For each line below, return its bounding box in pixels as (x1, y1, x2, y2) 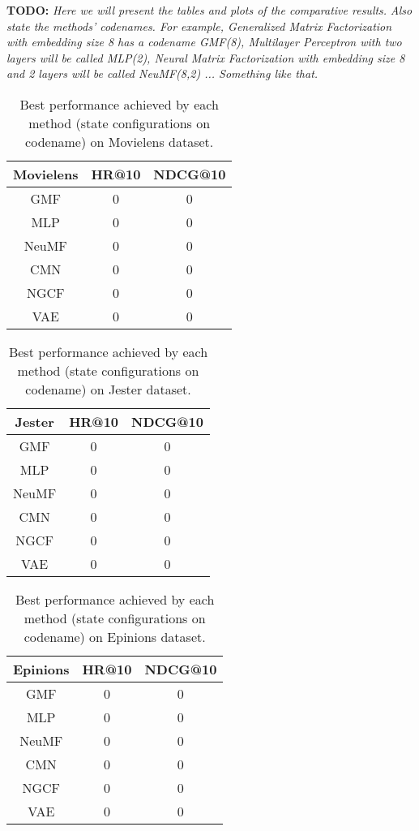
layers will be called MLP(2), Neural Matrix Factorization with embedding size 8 (6, 49, 405, 66)
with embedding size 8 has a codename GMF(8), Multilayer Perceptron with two (6, 33, 402, 50)
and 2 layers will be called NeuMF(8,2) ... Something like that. (6, 65, 319, 82)
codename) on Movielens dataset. (25, 131, 214, 151)
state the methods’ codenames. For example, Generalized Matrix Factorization (6, 17, 392, 34)
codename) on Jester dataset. (25, 379, 191, 398)
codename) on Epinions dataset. (24, 626, 206, 646)
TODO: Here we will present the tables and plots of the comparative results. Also (6, 2, 413, 18)
